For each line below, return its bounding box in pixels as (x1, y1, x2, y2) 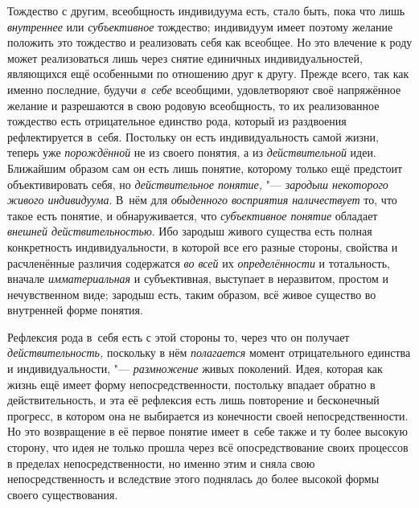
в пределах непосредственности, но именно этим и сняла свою (7, 454, 315, 471)
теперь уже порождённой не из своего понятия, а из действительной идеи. (7, 144, 376, 161)
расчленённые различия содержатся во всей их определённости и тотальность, (7, 254, 390, 271)
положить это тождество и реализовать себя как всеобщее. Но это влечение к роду (7, 34, 413, 51)
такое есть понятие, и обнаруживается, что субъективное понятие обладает (7, 207, 378, 223)
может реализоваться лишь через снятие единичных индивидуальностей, (7, 49, 363, 66)
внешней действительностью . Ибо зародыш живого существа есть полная (7, 223, 372, 240)
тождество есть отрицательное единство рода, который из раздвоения (7, 113, 347, 129)
